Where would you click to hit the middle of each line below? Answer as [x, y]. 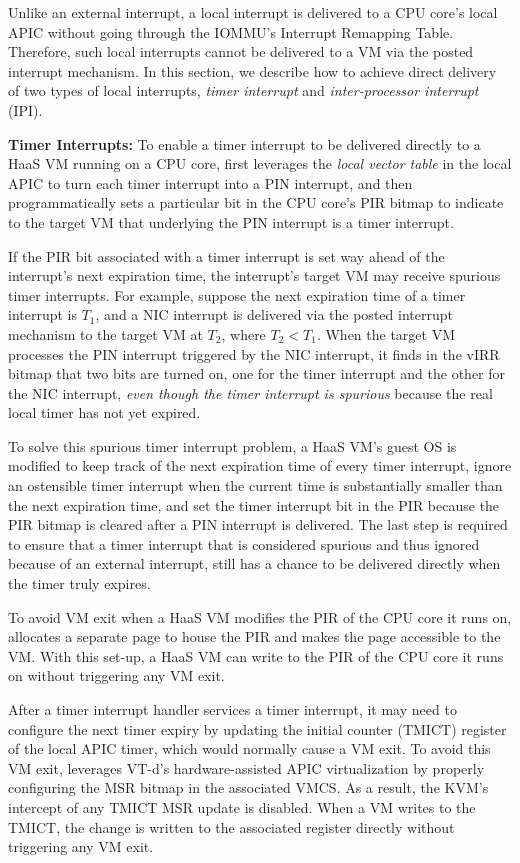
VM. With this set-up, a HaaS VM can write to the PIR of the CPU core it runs [256, 655]
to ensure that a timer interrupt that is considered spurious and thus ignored [244, 543]
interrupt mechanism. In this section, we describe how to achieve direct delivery [252, 70]
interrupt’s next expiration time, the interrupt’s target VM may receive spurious [254, 275]
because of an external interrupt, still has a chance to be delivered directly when [254, 563]
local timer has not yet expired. [104, 412]
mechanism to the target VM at [105, 333]
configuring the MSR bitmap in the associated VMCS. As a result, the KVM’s [248, 787]
